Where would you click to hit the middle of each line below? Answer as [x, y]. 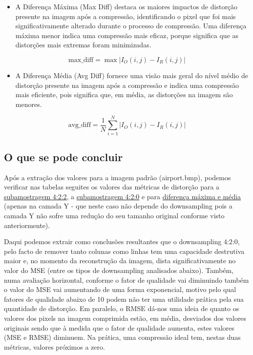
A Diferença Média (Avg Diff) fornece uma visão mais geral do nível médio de [132, 75]
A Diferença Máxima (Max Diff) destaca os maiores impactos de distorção [126, 6]
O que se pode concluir [63, 157]
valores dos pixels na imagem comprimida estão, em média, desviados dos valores [125, 318]
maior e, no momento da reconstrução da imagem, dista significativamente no [120, 261]
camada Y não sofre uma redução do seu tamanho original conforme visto [114, 216]
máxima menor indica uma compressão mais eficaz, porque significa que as [127, 35]
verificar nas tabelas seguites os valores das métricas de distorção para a [112, 187]
